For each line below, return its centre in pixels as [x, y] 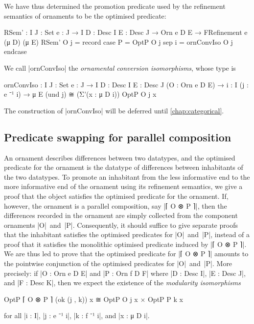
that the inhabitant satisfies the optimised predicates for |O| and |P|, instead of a [127, 234]
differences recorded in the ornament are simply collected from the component [121, 215]
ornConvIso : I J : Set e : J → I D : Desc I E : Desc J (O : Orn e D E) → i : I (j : [126, 84]
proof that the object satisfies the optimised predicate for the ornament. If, [116, 196]
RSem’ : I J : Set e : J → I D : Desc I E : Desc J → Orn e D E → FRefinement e [126, 32]
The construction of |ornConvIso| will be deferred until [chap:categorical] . [114, 110]
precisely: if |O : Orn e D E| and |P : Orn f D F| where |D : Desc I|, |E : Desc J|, [125, 273]
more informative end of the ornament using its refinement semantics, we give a [123, 186]
